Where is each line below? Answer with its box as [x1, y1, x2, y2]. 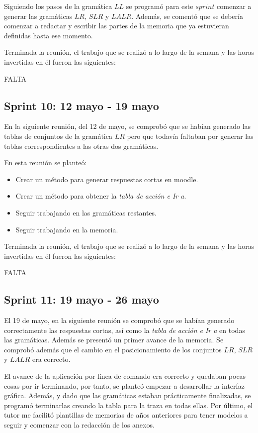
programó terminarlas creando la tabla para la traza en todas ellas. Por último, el [4, 400, 253, 410]
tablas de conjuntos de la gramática [4, 130, 112, 141]
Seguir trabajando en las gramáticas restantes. [15, 207, 157, 217]
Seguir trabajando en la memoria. [15, 224, 118, 234]
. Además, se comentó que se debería [131, 10, 243, 21]
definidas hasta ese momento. [4, 30, 93, 40]
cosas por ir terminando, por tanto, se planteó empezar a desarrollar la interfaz [4, 380, 245, 391]
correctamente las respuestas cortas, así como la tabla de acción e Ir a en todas [4, 325, 245, 335]
